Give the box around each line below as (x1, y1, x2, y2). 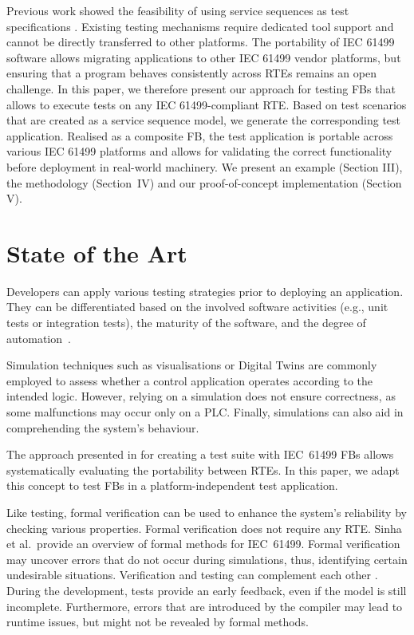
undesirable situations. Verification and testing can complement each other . (6, 566, 378, 583)
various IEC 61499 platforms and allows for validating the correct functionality (6, 143, 392, 160)
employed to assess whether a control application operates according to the (6, 372, 373, 388)
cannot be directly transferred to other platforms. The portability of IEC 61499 (6, 34, 395, 50)
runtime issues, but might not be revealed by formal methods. (6, 613, 309, 630)
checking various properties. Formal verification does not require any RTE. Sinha (6, 519, 402, 536)
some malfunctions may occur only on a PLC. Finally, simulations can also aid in (6, 404, 404, 420)
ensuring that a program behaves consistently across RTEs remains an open (6, 65, 377, 81)
